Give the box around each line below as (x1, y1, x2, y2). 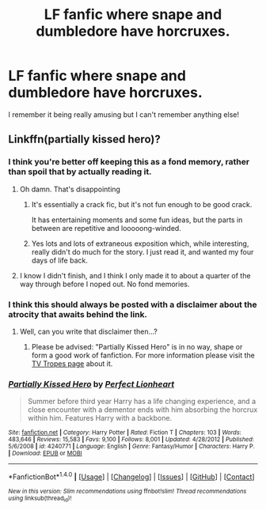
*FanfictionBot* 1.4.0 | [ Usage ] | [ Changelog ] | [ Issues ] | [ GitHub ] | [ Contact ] (8, 470, 255, 482)
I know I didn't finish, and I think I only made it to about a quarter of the (19, 270, 251, 280)
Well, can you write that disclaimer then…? (19, 327, 158, 336)
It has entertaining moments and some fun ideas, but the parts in (31, 215, 243, 225)
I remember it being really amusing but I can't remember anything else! (8, 109, 240, 119)
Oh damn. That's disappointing (19, 184, 121, 194)
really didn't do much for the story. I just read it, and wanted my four (31, 247, 254, 256)
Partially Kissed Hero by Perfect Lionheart (8, 378, 175, 389)
